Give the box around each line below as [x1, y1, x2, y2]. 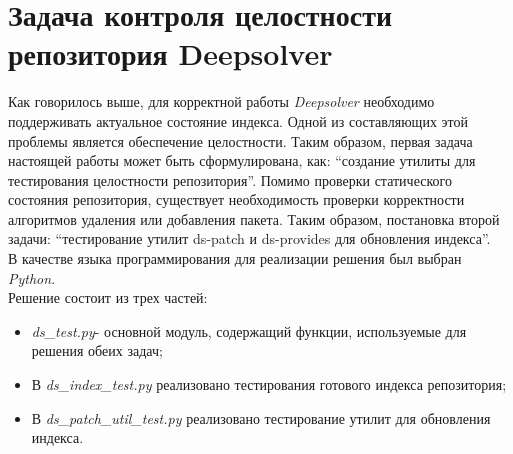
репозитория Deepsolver [8, 33, 333, 74]
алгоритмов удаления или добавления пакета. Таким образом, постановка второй [8, 208, 500, 229]
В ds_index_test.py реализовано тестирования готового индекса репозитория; [31, 374, 507, 395]
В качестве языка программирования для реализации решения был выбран [8, 248, 462, 269]
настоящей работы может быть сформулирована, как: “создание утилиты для [8, 150, 476, 171]
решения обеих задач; [31, 340, 163, 361]
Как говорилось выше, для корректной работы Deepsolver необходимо [8, 91, 435, 112]
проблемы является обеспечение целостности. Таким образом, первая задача [8, 130, 473, 151]
